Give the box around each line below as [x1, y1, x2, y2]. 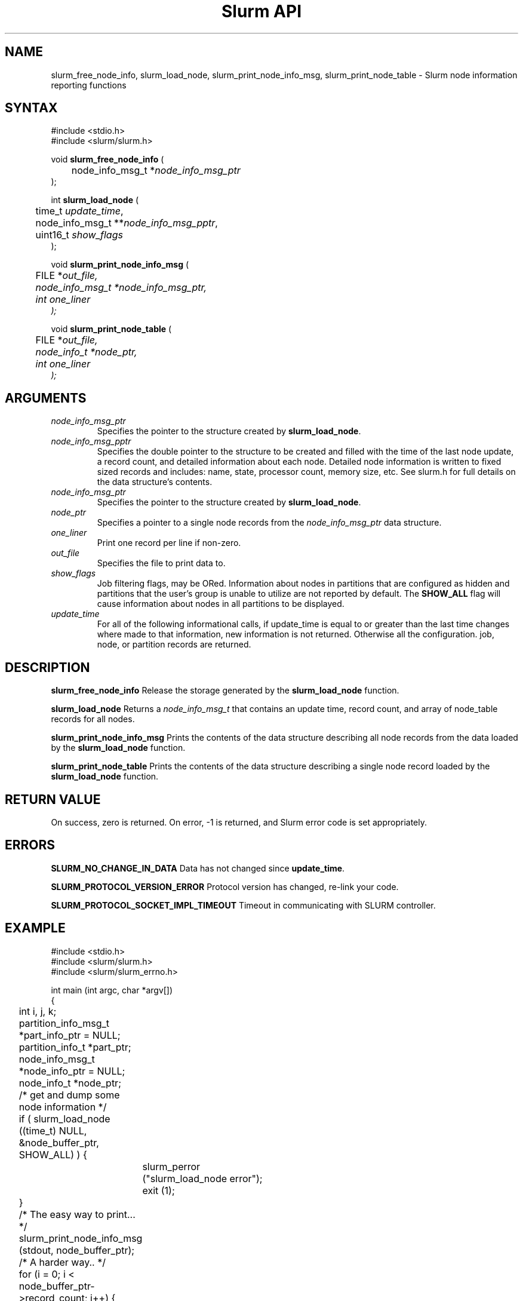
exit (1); [142, 1184, 175, 1196]
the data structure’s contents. [97, 477, 213, 487]
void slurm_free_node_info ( [51, 154, 164, 165]
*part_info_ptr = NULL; [19, 1029, 121, 1041]
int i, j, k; [19, 1005, 57, 1017]
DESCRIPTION [5, 659, 90, 675]
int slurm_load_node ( [51, 195, 139, 205]
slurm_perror [142, 1160, 201, 1173]
